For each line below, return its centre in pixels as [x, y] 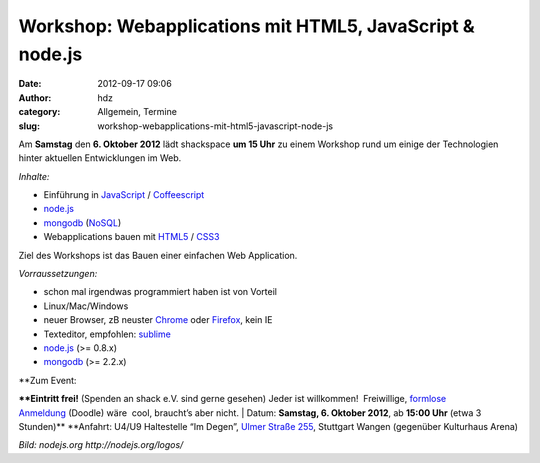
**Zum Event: [47, 380]
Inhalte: [34, 176]
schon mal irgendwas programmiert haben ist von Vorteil [160, 292]
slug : [29, 126]
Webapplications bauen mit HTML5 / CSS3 [131, 237]
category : [39, 112]
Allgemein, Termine [137, 112]
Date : [30, 84]
